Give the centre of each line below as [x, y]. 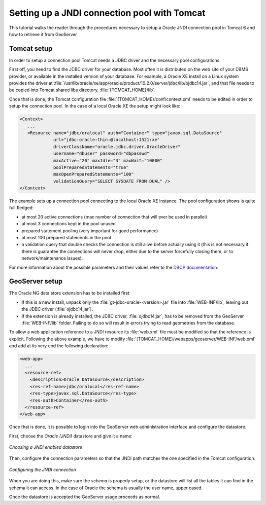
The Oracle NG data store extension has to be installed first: [70, 293]
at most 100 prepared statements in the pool [66, 238]
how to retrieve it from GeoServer [43, 34]
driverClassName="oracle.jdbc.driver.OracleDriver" [117, 146]
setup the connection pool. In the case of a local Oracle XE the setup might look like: [95, 106]
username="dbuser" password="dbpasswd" [101, 154]
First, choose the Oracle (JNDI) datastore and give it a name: [71, 436]
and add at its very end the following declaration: [59, 346]
